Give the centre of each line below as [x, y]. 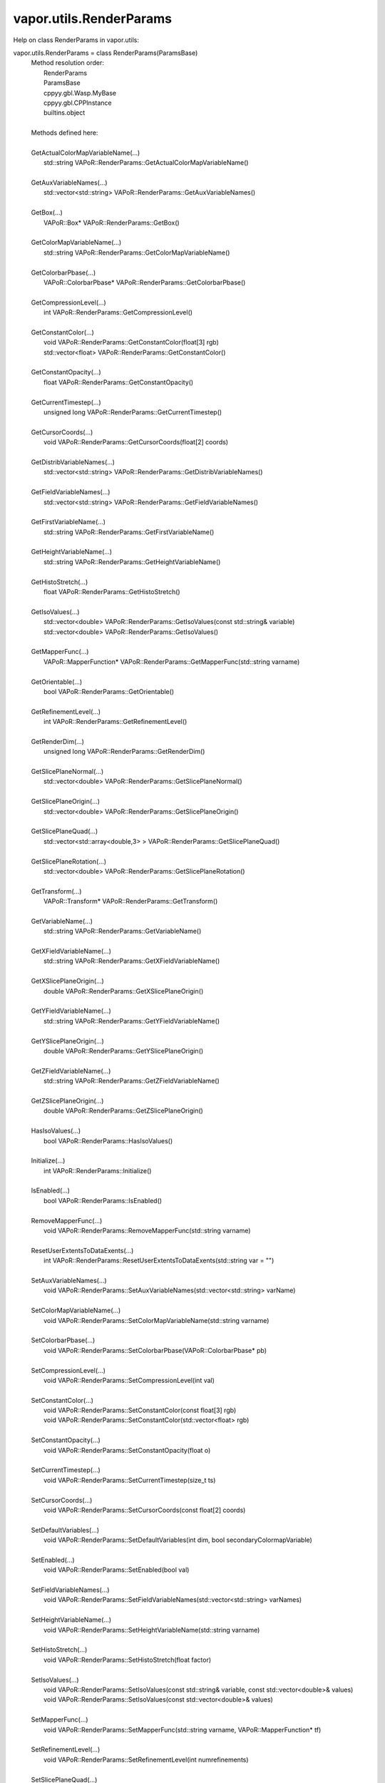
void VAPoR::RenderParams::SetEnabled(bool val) [117, 1570]
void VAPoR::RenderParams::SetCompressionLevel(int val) [129, 1380]
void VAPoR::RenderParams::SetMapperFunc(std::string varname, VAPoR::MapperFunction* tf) [183, 1730]
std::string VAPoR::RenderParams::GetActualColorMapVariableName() [146, 163]
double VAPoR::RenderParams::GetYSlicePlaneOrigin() [124, 1051]
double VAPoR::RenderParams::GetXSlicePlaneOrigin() [124, 991]
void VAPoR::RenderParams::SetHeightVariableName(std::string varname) [152, 1630]
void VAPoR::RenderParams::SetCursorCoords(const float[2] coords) [145, 1510]
